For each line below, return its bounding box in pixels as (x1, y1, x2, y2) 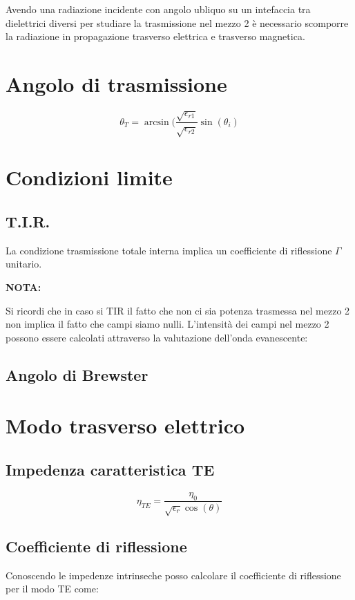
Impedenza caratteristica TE (6, 458, 215, 480)
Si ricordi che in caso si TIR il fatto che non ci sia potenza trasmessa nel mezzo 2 (6, 303, 350, 317)
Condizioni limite (6, 163, 173, 191)
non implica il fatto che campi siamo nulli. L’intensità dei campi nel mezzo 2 (6, 317, 329, 331)
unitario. (6, 256, 42, 271)
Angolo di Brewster (6, 364, 148, 385)
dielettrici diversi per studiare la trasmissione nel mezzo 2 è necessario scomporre (6, 15, 349, 30)
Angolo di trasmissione (6, 69, 227, 97)
